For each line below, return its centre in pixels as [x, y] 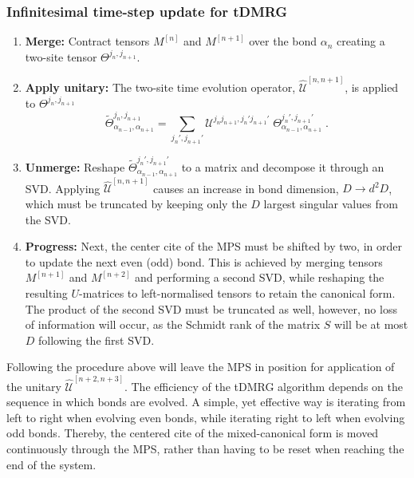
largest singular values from [331, 204]
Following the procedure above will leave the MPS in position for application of [201, 367]
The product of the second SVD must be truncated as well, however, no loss [211, 308]
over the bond [283, 41]
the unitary [34, 386]
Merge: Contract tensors [87, 41]
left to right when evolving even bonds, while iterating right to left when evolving [206, 417]
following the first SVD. [97, 340]
